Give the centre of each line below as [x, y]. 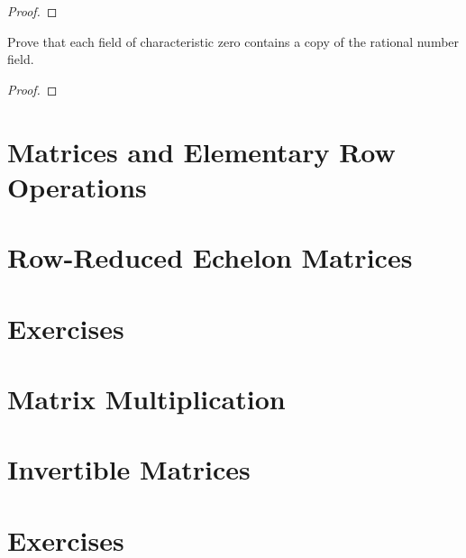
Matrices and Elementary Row [201, 151]
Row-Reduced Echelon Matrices [210, 257]
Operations [77, 186]
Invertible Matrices [129, 469]
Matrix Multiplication [146, 398]
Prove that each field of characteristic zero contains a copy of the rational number [233, 41]
